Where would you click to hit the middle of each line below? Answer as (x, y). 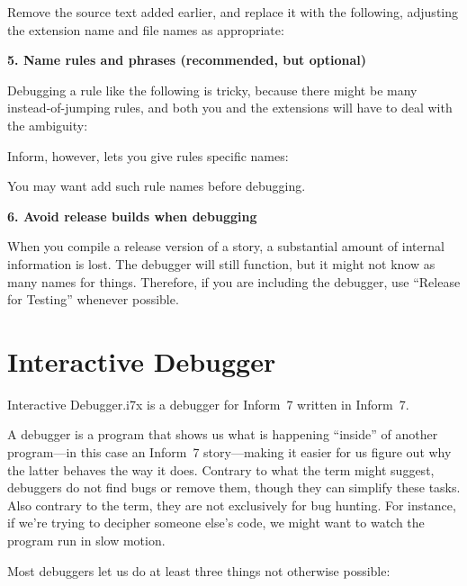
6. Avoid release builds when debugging (132, 216)
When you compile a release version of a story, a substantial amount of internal (226, 246)
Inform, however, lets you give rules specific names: (148, 155)
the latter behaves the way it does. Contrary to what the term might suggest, (221, 469)
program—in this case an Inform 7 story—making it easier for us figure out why (229, 452)
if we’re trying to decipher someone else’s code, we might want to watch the (216, 523)
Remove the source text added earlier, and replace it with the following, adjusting (233, 12)
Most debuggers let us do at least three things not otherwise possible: (199, 570)
